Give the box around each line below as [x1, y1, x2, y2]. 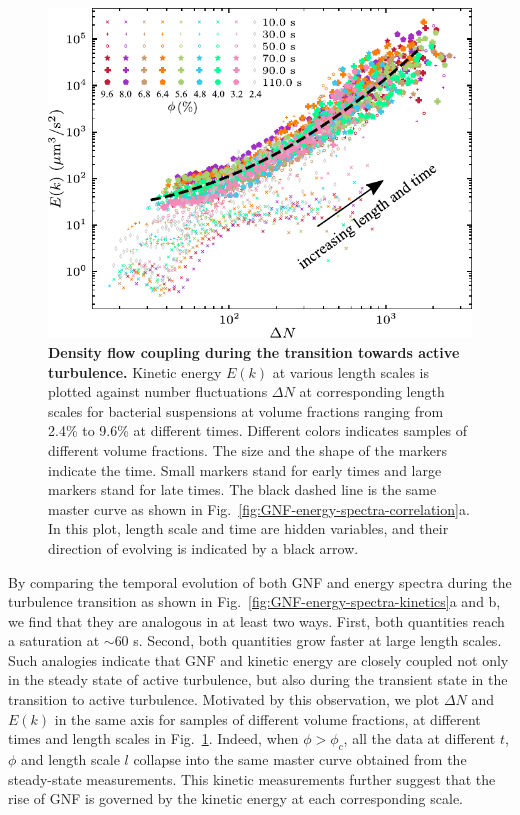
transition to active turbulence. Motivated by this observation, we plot [8, 689, 440, 710]
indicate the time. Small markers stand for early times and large [48, 459, 442, 480]
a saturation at [8, 630, 100, 651]
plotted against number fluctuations [48, 381, 268, 402]
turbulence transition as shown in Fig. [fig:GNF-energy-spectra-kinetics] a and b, [8, 591, 501, 612]
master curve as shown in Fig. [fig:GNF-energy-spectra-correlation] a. [48, 498, 470, 519]
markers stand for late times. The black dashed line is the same [48, 479, 437, 500]
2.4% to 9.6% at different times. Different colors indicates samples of [48, 420, 468, 441]
